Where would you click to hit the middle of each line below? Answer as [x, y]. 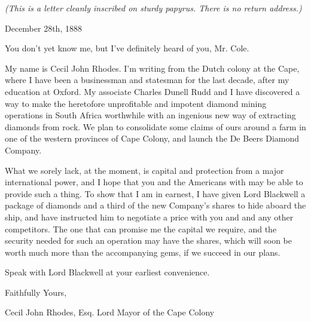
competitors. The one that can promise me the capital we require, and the [141, 229]
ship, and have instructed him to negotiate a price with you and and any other [149, 217]
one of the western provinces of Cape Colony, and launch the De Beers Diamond [152, 138]
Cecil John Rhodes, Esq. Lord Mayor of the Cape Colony [110, 312]
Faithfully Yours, [36, 292]
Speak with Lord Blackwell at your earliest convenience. [107, 272]
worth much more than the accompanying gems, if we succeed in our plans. [143, 252]
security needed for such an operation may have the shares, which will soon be [149, 240]
